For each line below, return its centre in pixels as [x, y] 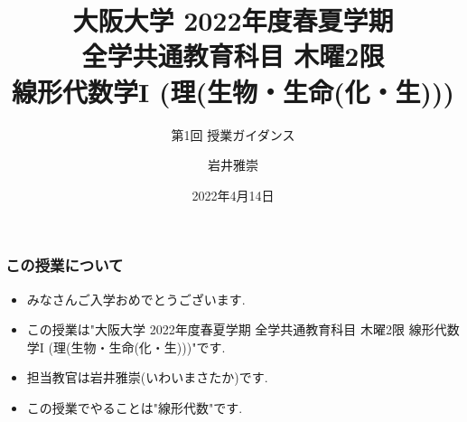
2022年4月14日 [233, 195]
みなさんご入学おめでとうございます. [136, 299]
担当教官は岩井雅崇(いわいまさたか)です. [147, 377]
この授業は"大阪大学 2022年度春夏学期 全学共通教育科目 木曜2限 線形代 [237, 329]
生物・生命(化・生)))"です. [148, 347]
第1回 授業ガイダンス [233, 134]
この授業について [65, 265]
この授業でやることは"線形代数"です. [135, 407]
